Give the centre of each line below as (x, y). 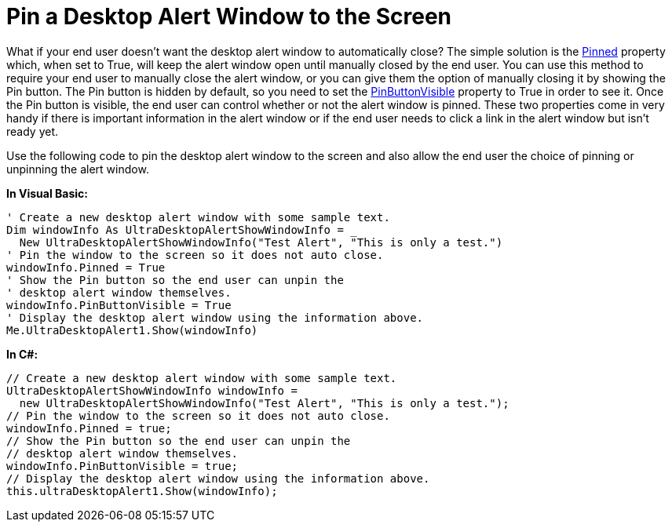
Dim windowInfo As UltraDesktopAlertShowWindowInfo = (175, 229)
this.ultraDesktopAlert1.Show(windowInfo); (142, 491)
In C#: (22, 354)
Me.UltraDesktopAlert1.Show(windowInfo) (132, 330)
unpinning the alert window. (78, 169)
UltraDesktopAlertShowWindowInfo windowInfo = (152, 390)
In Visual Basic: (47, 193)
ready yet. (33, 131)
